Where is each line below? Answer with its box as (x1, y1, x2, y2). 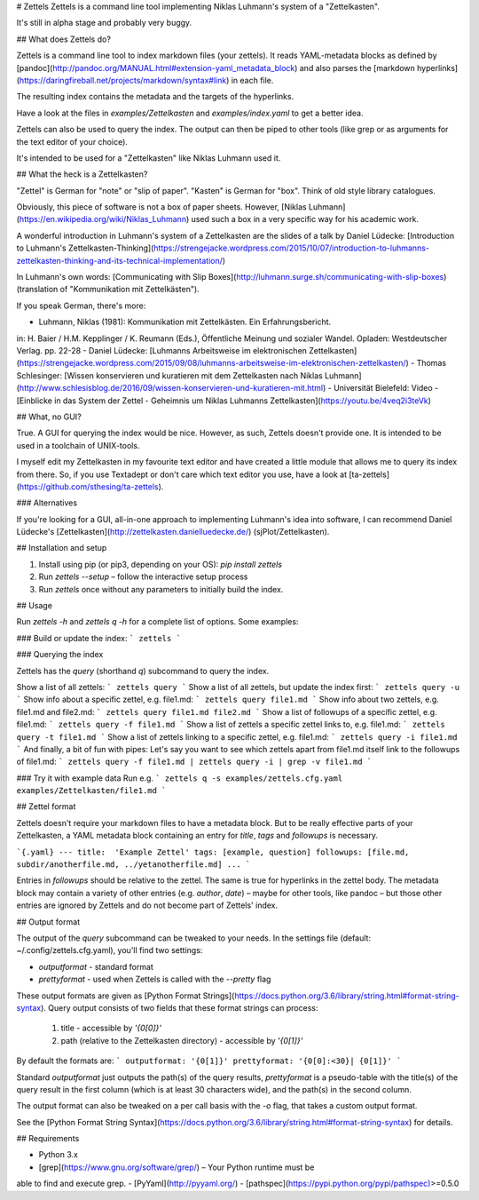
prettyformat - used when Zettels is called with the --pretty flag (38, 974, 271, 985)
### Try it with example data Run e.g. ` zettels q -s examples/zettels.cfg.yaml (16, 773, 343, 783)
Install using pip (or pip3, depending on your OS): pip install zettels (38, 559, 283, 569)
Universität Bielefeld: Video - (333, 383, 439, 393)
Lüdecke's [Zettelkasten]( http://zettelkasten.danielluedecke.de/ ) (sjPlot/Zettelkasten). (16, 527, 330, 537)
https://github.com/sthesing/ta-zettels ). (19, 481, 164, 492)
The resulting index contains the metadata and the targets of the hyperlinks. (16, 91, 294, 102)
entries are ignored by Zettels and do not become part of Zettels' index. (16, 900, 279, 910)
